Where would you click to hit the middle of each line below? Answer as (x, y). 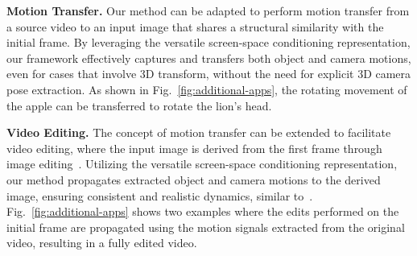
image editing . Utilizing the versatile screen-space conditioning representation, (202, 164)
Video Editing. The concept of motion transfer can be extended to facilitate (199, 132)
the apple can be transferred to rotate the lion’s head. (139, 105)
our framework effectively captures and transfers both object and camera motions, (209, 58)
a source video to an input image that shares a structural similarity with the (195, 26)
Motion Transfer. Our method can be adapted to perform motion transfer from (208, 10)
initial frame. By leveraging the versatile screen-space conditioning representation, (208, 42)
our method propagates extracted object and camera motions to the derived (194, 179)
